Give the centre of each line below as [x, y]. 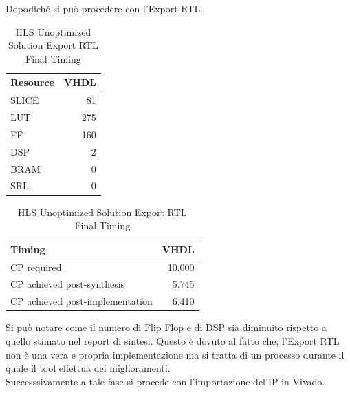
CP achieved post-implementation [81, 301]
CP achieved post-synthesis [68, 284]
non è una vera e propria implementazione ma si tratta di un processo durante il [175, 354]
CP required [36, 267]
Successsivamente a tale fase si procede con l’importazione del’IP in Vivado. [165, 381]
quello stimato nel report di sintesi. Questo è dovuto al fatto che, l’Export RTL [173, 340]
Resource [32, 82]
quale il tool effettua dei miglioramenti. [88, 368]
